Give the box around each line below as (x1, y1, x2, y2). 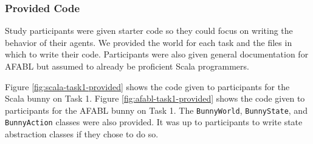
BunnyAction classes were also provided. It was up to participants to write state (5, 116, 303, 128)
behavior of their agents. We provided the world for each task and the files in (5, 36, 292, 48)
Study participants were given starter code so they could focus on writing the (5, 24, 293, 37)
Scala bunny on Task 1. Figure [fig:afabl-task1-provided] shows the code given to (5, 92, 305, 105)
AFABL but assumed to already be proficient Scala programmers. (5, 60, 249, 72)
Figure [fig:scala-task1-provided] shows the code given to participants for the (5, 80, 290, 93)
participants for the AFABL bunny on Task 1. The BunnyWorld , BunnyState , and (5, 103, 308, 116)
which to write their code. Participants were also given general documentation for (5, 48, 309, 61)
